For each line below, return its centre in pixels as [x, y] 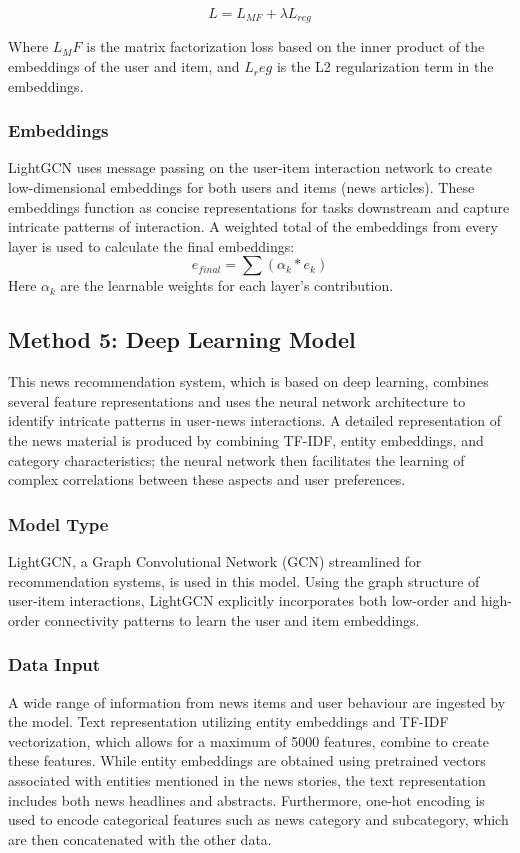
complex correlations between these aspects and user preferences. [207, 479]
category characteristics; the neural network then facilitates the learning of [236, 459]
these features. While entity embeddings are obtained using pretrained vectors [247, 760]
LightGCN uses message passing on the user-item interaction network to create [250, 167]
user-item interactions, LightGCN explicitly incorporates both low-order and [242, 600]
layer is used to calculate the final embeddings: [151, 245]
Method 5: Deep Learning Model [182, 339]
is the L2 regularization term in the [385, 66]
